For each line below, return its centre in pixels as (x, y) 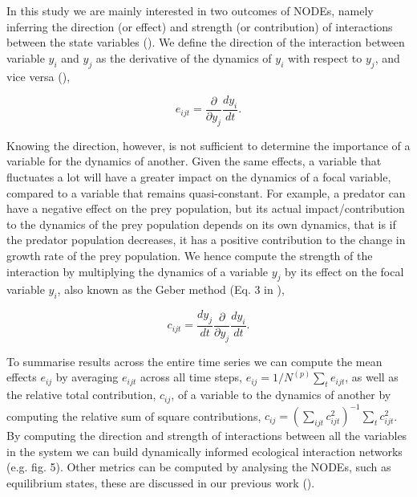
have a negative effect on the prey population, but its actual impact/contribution (206, 208)
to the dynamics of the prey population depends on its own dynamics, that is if (201, 224)
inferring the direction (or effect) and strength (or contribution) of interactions (200, 26)
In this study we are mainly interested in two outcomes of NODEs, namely (190, 10)
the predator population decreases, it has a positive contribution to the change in (206, 240)
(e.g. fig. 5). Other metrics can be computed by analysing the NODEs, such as (199, 467)
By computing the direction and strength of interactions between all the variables (207, 436)
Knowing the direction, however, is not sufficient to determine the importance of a (208, 145)
